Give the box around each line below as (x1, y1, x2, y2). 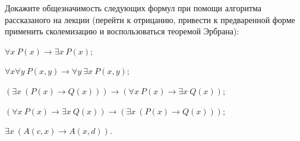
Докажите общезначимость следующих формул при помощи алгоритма (5, 2, 262, 14)
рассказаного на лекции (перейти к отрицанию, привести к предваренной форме (5, 13, 295, 25)
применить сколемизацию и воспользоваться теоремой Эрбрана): (5, 25, 239, 37)
